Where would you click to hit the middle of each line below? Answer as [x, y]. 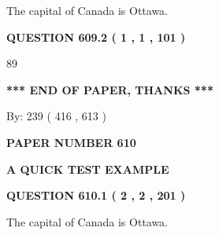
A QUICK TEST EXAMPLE [88, 169]
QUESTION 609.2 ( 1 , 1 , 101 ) [96, 37]
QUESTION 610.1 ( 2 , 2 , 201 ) [96, 195]
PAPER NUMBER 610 [71, 142]
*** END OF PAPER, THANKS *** [110, 89]
